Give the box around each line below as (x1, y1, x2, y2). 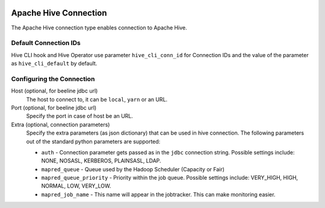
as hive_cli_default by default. (11, 60, 97, 67)
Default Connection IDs (11, 39, 81, 47)
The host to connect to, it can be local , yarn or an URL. (26, 96, 168, 103)
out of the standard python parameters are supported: (26, 138, 161, 145)
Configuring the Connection (11, 75, 95, 83)
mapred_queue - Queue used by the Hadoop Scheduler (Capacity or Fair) (41, 165, 225, 173)
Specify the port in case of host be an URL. (26, 112, 134, 120)
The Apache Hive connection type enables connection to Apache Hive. (11, 24, 187, 31)
